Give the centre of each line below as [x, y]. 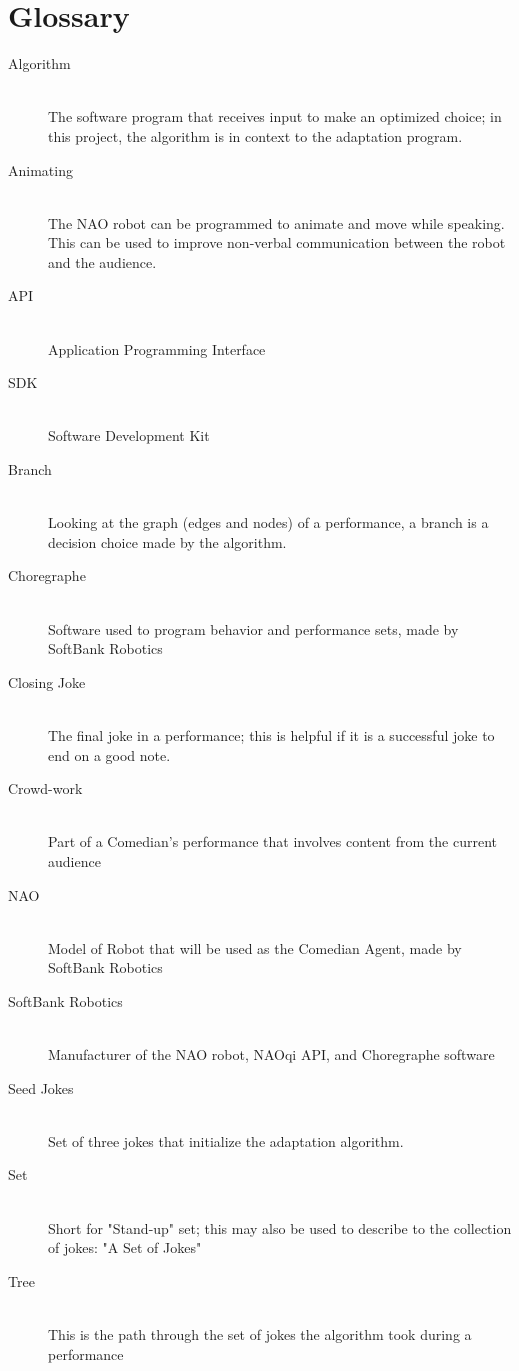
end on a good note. [109, 754]
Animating [40, 169]
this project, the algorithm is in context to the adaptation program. [255, 135]
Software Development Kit [129, 435]
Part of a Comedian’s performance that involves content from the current [272, 841]
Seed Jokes [41, 1087]
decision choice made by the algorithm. [167, 541]
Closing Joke [47, 681]
